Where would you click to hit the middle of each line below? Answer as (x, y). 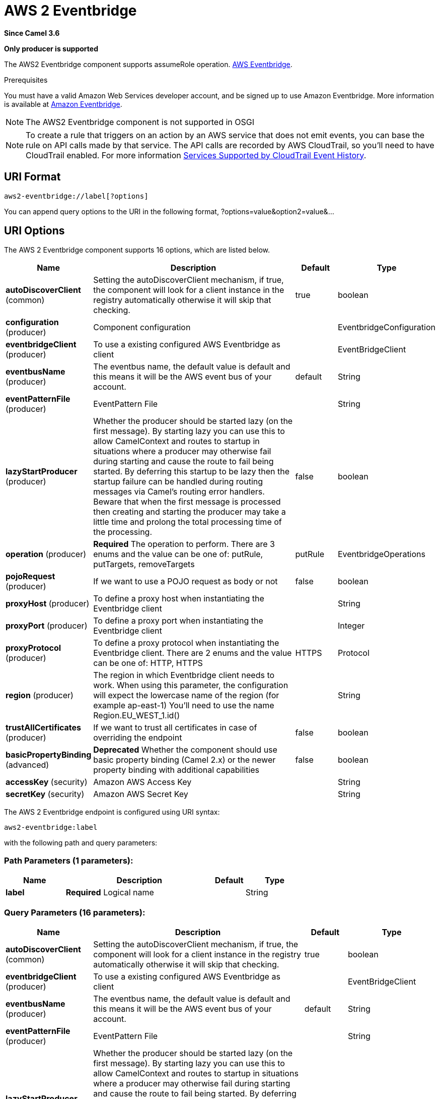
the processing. (123, 532)
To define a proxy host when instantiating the (179, 599)
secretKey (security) (45, 794)
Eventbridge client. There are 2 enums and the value (193, 653)
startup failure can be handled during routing (178, 482)
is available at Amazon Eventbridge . (63, 104)
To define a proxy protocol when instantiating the (186, 643)
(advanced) (27, 765)
